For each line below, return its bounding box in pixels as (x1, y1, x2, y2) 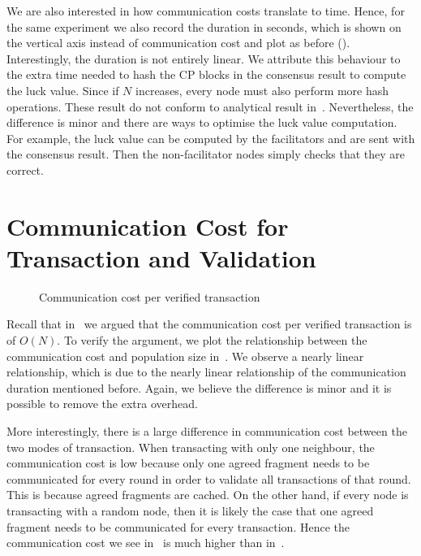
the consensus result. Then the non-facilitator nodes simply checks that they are (6, 146, 406, 163)
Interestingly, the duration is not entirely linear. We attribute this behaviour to (6, 50, 401, 67)
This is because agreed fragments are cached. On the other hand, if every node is (6, 486, 409, 503)
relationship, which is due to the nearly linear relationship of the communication (6, 363, 406, 380)
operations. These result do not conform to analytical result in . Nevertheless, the (6, 98, 414, 115)
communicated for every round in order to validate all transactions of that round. (6, 470, 411, 487)
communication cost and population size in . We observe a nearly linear (6, 347, 364, 364)
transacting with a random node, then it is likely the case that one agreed (6, 502, 374, 519)
